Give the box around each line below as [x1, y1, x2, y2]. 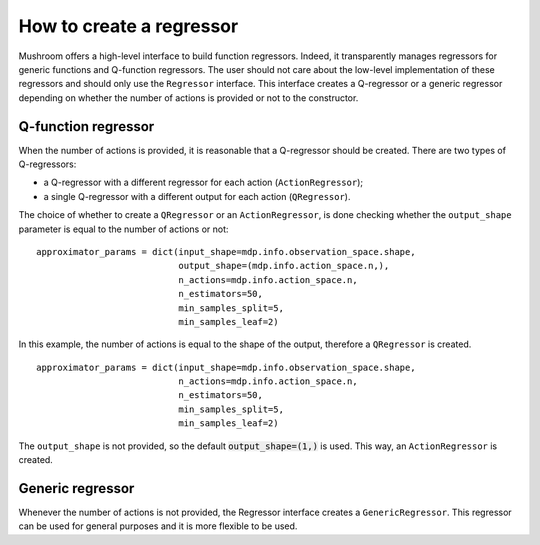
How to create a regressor [18, 15, 239, 37]
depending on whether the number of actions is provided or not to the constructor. [18, 91, 359, 104]
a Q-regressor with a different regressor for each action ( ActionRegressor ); [43, 176, 364, 189]
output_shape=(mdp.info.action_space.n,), [178, 260, 390, 272]
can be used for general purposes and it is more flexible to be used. [18, 520, 298, 532]
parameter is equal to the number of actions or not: [18, 223, 229, 235]
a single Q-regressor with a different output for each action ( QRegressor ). [43, 190, 351, 202]
